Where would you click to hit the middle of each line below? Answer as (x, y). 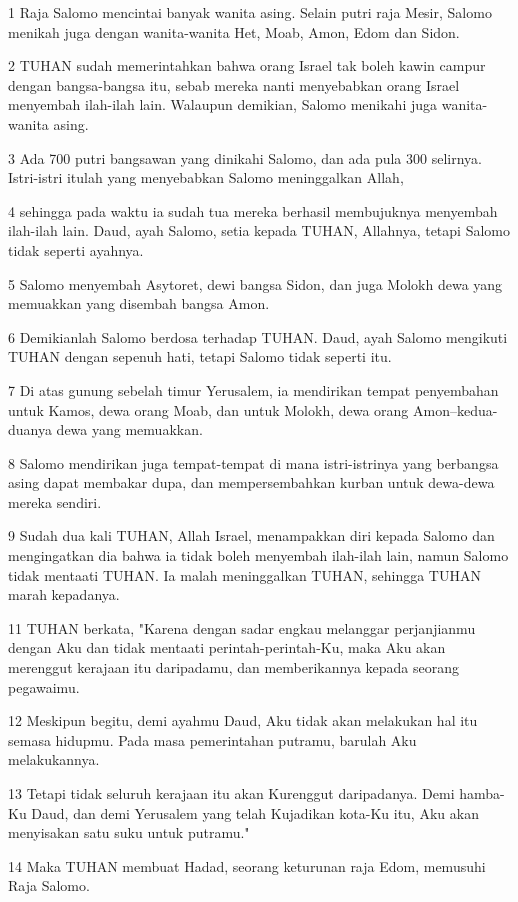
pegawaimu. (44, 686)
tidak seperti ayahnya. (76, 249)
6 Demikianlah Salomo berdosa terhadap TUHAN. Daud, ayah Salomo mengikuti (258, 336)
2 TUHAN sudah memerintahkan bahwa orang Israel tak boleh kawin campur (247, 65)
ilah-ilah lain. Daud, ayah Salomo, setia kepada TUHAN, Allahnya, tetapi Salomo (259, 230)
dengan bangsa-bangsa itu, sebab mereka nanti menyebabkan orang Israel (234, 84)
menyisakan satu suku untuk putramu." (129, 832)
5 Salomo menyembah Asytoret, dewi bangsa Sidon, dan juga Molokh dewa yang (255, 283)
